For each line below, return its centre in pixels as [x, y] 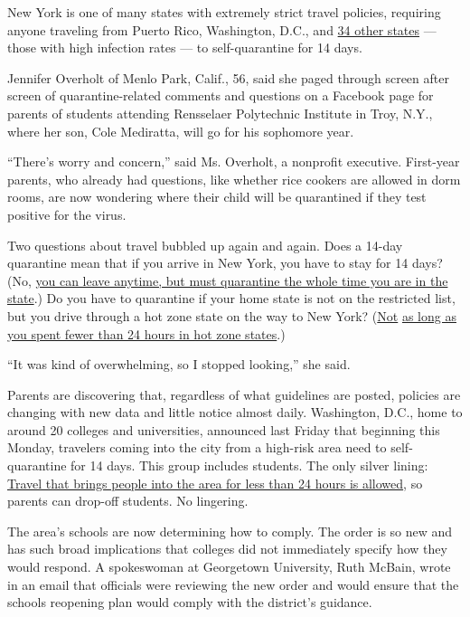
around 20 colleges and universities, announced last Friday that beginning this [224, 429]
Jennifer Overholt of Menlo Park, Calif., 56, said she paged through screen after [228, 77]
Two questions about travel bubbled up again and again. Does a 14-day [205, 245]
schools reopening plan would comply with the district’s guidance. [190, 602]
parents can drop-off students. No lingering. [128, 501]
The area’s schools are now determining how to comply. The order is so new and [230, 531]
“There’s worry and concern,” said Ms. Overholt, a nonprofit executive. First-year [234, 161]
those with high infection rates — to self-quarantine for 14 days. [185, 47]
